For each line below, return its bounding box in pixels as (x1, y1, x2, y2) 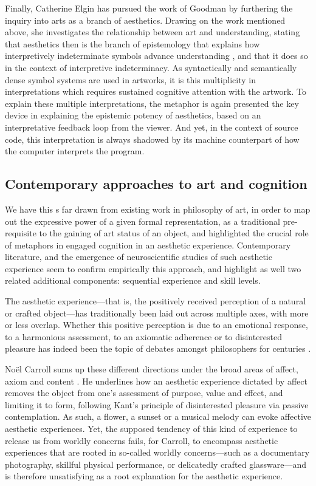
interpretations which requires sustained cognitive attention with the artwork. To (5, 85, 307, 98)
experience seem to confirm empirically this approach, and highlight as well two (5, 262, 301, 275)
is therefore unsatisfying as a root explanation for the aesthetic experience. (5, 470, 283, 482)
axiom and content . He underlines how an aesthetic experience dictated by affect (5, 374, 307, 387)
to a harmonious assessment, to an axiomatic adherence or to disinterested (5, 330, 283, 343)
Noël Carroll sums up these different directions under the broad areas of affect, (5, 363, 298, 375)
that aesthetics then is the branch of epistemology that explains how (5, 37, 260, 50)
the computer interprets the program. (5, 145, 145, 157)
